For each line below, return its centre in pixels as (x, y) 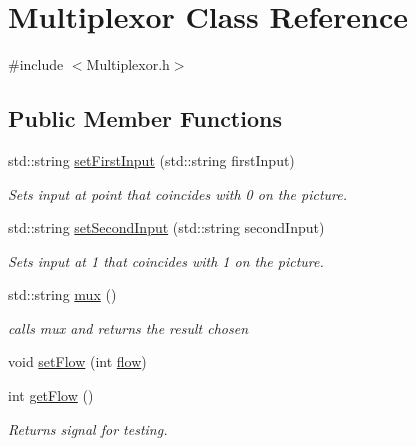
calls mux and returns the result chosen (128, 327)
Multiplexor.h (128, 64)
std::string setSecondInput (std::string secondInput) (166, 227)
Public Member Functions (145, 118)
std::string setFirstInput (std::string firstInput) (151, 159)
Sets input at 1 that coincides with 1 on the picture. (166, 260)
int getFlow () (51, 395)
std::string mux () (62, 294)
